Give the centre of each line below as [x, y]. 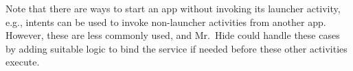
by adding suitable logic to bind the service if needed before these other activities [176, 48]
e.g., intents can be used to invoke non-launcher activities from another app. [166, 22]
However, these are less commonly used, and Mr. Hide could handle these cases [173, 35]
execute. [23, 62]
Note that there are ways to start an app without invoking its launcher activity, [173, 8]
